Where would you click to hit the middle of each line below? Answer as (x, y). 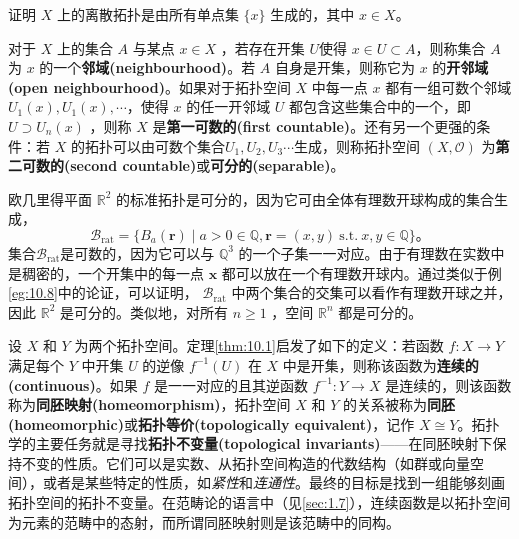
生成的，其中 (312, 14)
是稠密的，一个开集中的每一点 (106, 272)
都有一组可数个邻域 (448, 86)
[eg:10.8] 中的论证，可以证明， (103, 292)
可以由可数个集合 (168, 145)
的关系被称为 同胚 (398, 404)
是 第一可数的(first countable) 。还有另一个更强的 (314, 125)
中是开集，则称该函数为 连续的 (380, 364)
